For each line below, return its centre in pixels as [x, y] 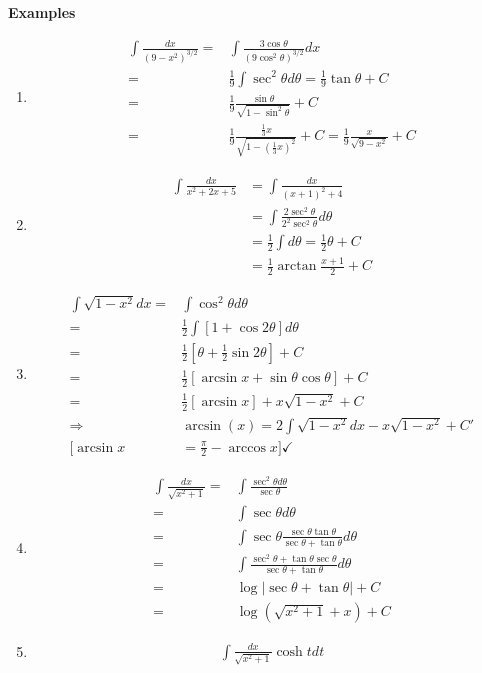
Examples [42, 12]
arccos [247, 447]
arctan [297, 266]
